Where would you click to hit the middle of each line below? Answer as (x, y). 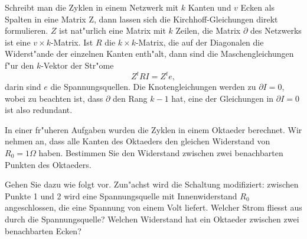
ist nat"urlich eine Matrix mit (112, 30)
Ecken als (257, 7)
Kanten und (210, 7)
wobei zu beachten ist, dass (54, 98)
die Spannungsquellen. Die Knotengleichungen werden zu (153, 87)
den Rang (130, 98)
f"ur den (19, 65)
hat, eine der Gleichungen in (223, 98)
